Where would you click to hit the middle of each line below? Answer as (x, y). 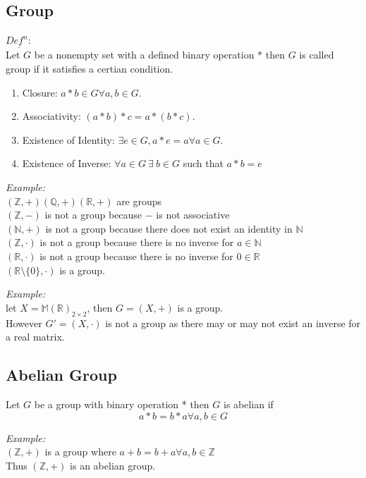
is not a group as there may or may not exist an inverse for (233, 323)
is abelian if (248, 404)
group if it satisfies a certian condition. (90, 69)
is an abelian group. (113, 465)
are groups (139, 201)
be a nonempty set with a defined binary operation (144, 55)
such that (203, 163)
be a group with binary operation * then (122, 404)
